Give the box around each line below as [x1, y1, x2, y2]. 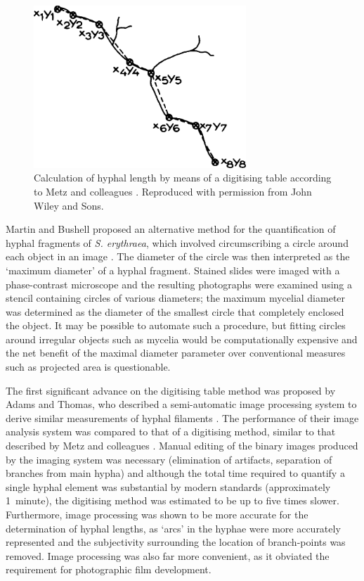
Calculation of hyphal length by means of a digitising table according [34, 170, 332, 185]
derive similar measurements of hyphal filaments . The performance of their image [6, 410, 359, 425]
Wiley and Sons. [34, 198, 104, 212]
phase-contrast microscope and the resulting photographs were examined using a [6, 276, 352, 291]
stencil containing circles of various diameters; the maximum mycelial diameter [6, 290, 346, 305]
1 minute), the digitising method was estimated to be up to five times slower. [6, 493, 339, 508]
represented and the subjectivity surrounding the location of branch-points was [6, 535, 346, 549]
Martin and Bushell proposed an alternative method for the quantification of [6, 222, 336, 236]
